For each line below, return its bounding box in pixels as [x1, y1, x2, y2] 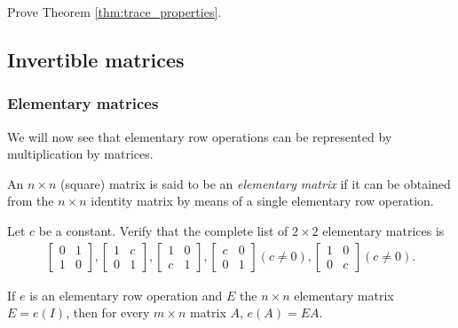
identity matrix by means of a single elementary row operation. [91, 191, 434, 210]
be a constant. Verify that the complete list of [38, 221, 288, 239]
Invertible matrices [7, 45, 185, 73]
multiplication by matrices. [7, 144, 154, 163]
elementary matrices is [322, 221, 445, 239]
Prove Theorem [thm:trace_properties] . [7, 3, 222, 20]
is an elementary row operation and [29, 285, 223, 304]
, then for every [66, 303, 150, 322]
